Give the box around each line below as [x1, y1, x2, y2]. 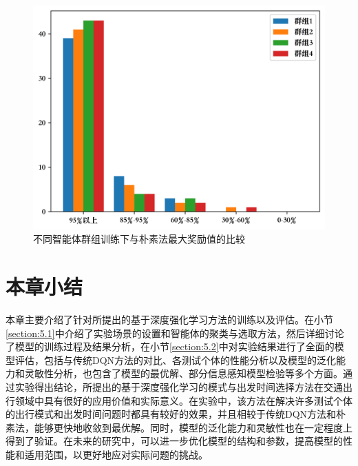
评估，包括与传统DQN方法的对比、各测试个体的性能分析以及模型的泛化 [14, 352, 337, 367]
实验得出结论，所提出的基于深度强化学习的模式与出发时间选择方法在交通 [14, 379, 343, 394]
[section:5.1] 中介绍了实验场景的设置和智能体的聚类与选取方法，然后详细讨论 [6, 325, 344, 340]
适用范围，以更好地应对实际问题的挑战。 [24, 447, 208, 461]
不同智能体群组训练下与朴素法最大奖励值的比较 [33, 232, 245, 246]
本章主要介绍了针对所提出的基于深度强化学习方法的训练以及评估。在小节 [6, 312, 333, 326]
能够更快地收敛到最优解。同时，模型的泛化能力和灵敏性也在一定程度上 [34, 420, 352, 434]
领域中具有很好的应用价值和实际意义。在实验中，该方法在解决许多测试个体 [14, 393, 352, 407]
